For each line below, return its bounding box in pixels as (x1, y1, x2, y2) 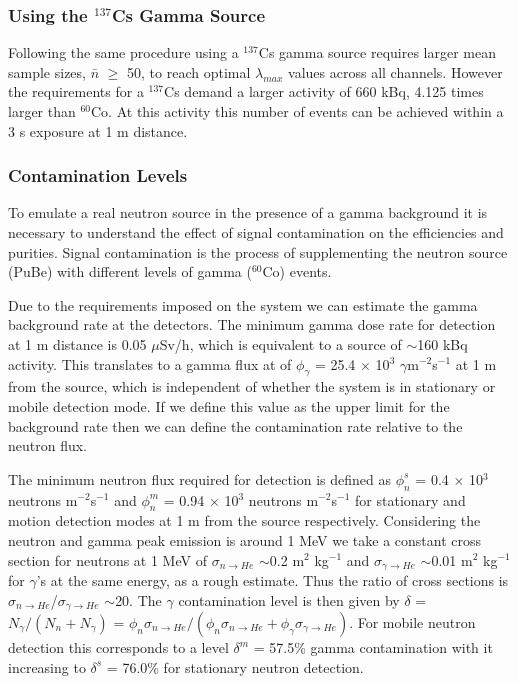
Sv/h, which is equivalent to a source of (159, 333, 402, 354)
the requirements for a (8, 81, 144, 102)
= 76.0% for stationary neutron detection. (106, 656, 364, 677)
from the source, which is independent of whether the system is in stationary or (8, 376, 496, 397)
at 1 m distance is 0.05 (8, 333, 147, 354)
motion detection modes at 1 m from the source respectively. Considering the (8, 510, 481, 531)
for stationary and (355, 489, 466, 510)
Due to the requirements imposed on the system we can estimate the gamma (8, 294, 478, 315)
